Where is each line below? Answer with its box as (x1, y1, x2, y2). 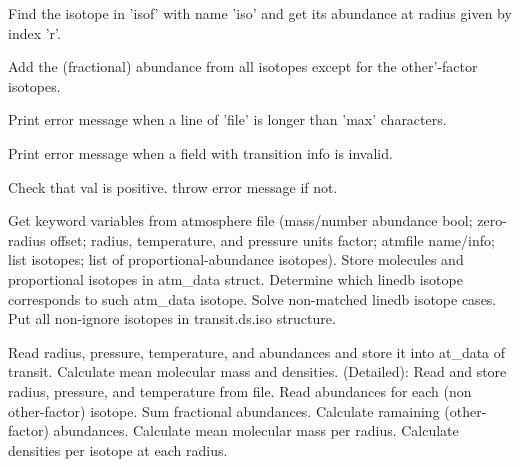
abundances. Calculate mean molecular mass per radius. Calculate (53, 420, 459, 441)
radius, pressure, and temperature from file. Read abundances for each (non (8, 380, 472, 401)
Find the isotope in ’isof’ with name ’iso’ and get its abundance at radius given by (8, 3, 512, 23)
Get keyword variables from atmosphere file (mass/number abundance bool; (8, 210, 473, 231)
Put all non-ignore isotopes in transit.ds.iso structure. (8, 308, 336, 329)
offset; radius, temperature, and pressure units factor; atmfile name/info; (50, 229, 495, 250)
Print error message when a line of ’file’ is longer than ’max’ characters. (8, 109, 447, 130)
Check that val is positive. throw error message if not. (8, 176, 338, 197)
